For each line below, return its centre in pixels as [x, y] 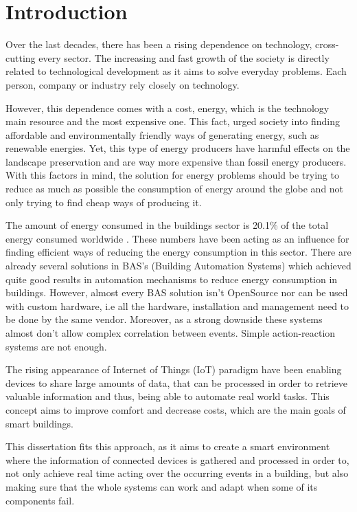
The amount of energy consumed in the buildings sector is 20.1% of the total [167, 225]
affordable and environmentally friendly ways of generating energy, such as [162, 134]
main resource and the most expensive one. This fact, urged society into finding [173, 121]
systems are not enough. [56, 346]
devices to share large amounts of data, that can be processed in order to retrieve [177, 382]
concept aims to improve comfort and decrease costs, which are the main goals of [176, 409]
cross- [327, 44]
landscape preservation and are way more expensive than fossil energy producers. [176, 161]
